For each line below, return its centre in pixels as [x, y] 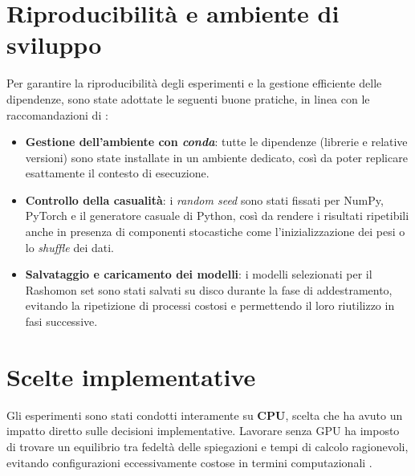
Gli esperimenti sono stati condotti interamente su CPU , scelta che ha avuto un [205, 415]
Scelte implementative [131, 376]
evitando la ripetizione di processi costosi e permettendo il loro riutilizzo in [210, 305]
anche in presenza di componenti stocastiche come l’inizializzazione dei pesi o [215, 232]
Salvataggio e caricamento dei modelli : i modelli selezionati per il [199, 274]
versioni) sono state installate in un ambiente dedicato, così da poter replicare [216, 157]
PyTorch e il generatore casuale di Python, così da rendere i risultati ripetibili [217, 216]
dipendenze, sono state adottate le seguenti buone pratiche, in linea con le [188, 98]
